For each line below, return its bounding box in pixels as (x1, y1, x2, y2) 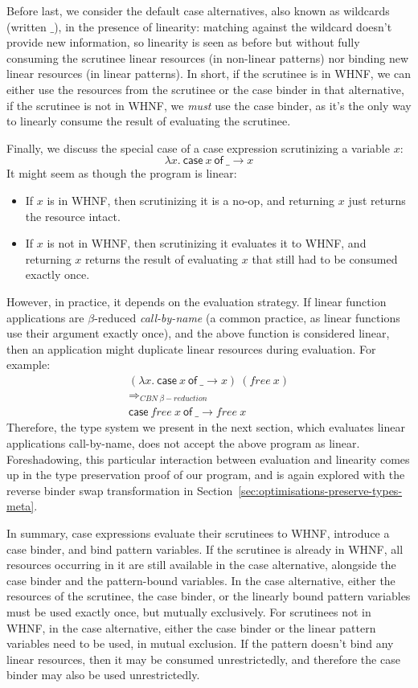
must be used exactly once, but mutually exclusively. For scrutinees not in (6, 603, 371, 620)
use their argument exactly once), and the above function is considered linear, (6, 325, 390, 342)
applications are (6, 309, 84, 326)
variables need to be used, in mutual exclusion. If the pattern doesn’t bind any (6, 635, 394, 652)
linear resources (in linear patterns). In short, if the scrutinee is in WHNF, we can (6, 65, 411, 82)
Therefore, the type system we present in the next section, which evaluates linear (6, 419, 405, 436)
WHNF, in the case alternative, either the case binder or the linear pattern (6, 619, 376, 636)
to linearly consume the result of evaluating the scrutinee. (6, 113, 291, 129)
